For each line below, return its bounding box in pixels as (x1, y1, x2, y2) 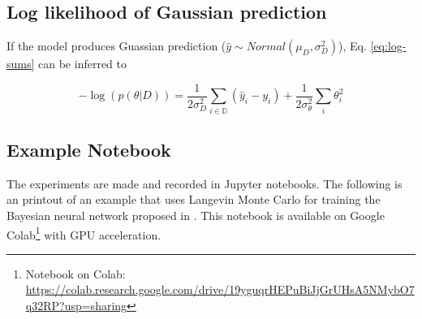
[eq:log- (370, 37, 407, 54)
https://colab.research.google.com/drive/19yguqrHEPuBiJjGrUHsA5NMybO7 (25, 281, 415, 298)
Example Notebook (6, 136, 171, 162)
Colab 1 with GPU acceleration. (6, 223, 161, 243)
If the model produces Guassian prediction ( (6, 37, 226, 54)
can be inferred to (38, 55, 127, 72)
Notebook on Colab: (25, 265, 126, 282)
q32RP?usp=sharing (25, 297, 127, 314)
